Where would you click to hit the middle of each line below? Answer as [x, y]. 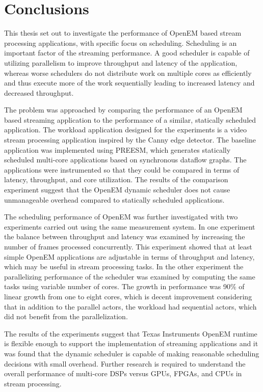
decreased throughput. [39, 92]
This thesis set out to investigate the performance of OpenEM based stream [123, 33]
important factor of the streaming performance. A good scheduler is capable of [127, 53]
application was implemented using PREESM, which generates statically [117, 149]
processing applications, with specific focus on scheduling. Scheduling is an [121, 43]
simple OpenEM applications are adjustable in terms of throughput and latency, [129, 256]
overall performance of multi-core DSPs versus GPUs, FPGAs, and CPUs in [123, 373]
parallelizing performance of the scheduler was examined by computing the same [130, 276]
